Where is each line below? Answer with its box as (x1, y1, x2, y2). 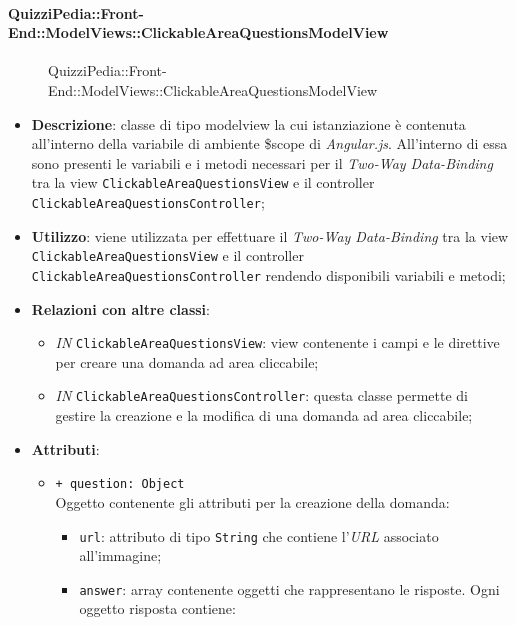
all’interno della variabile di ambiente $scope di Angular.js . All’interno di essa (31, 133, 508, 154)
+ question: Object (55, 477, 185, 492)
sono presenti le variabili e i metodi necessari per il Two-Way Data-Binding (31, 152, 493, 173)
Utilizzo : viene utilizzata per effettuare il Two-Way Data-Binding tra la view (31, 225, 509, 246)
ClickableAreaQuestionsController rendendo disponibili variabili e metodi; (31, 264, 506, 285)
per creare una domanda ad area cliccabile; (55, 351, 319, 372)
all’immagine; (79, 545, 162, 566)
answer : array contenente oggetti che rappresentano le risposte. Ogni (79, 578, 500, 599)
